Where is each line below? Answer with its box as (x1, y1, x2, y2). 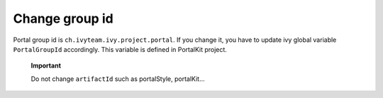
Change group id (13, 11, 113, 26)
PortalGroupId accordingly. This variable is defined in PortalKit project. (13, 45, 227, 53)
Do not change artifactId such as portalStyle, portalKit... (30, 75, 205, 83)
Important (30, 61, 62, 70)
